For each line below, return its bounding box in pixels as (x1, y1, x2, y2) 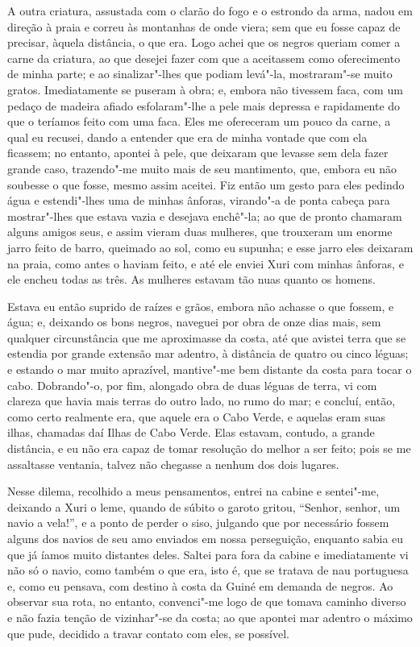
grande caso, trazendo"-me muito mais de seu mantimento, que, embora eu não (7, 160, 397, 176)
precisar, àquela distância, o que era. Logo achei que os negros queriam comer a (7, 34, 401, 51)
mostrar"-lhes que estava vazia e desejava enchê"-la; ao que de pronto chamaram (7, 207, 402, 224)
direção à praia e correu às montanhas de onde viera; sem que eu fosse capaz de (7, 18, 401, 35)
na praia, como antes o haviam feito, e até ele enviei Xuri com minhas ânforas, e (7, 255, 404, 272)
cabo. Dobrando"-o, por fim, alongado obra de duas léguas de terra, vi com (7, 376, 377, 393)
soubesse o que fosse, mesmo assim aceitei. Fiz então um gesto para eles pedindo (7, 176, 405, 193)
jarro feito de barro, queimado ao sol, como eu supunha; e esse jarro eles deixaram (7, 238, 414, 255)
